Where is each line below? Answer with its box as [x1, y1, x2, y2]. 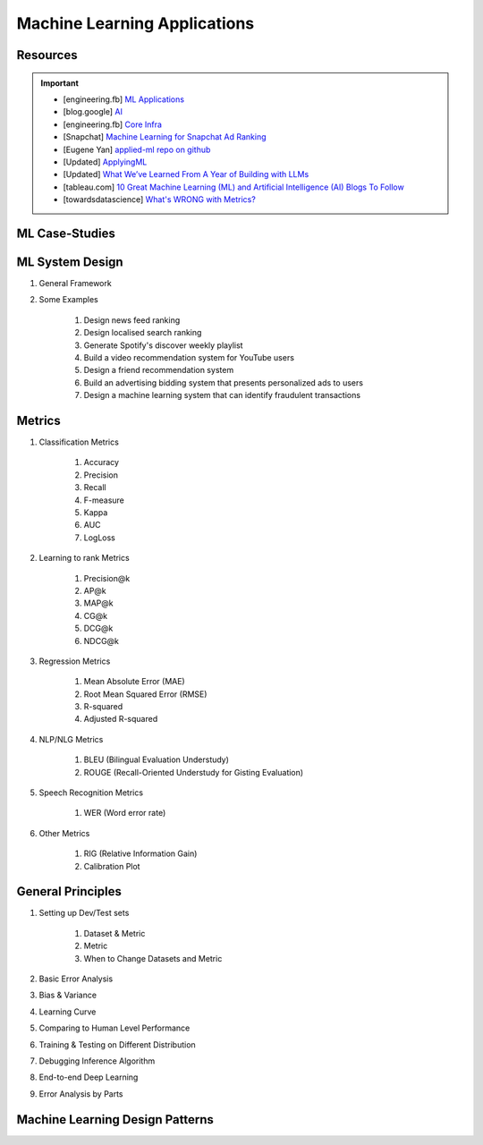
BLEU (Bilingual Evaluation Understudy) [83, 754, 230, 765]
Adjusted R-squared [83, 714, 158, 725]
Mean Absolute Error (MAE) [83, 676, 185, 687]
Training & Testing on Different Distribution [38, 1039, 196, 1050]
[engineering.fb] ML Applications [63, 94, 185, 105]
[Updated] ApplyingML [63, 157, 148, 167]
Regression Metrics [38, 656, 111, 666]
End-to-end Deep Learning [38, 1072, 139, 1082]
